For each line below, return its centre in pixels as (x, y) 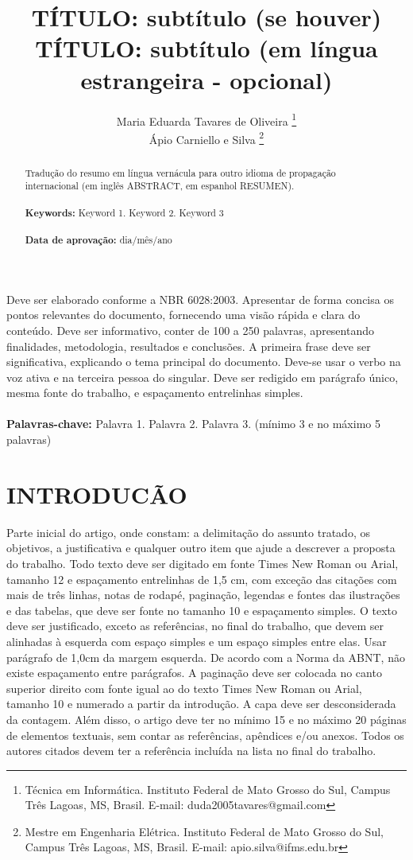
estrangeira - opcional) (206, 79)
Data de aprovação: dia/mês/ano (98, 240)
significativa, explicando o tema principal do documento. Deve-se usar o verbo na (204, 362)
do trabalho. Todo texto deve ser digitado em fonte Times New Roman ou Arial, (203, 563)
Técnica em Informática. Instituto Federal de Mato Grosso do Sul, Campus (208, 789)
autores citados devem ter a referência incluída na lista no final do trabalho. (191, 751)
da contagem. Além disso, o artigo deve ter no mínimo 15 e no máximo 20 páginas (206, 719)
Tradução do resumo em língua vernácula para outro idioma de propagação (180, 172)
